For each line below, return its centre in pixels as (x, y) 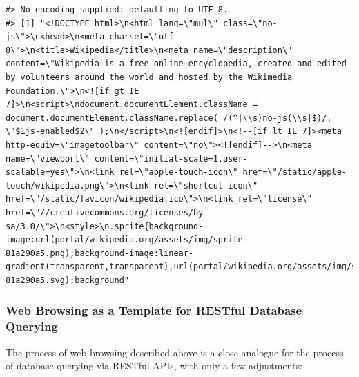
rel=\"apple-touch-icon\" (178, 172)
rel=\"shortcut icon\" (206, 185)
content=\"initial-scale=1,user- (171, 158)
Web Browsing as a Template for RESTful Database (154, 310)
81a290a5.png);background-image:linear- (100, 253)
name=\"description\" (243, 50)
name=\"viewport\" (48, 158)
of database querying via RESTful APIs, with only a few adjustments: (154, 366)
